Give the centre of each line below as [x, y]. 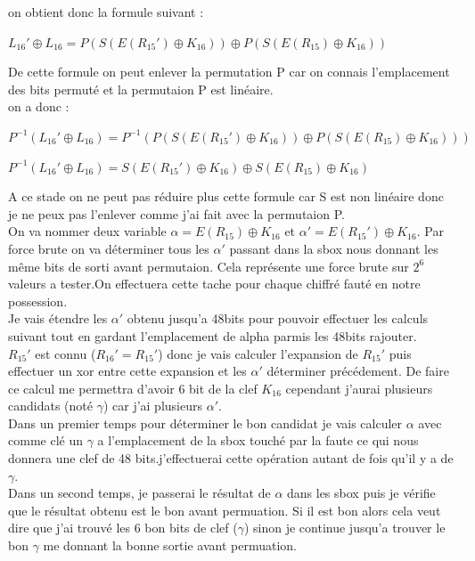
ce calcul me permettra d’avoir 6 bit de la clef [133, 388]
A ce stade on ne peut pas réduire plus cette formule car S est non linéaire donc [226, 196]
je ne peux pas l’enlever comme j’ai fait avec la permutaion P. [176, 213]
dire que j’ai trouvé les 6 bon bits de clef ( [123, 528]
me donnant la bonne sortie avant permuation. [170, 545]
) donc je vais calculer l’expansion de [258, 353]
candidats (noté [50, 406]
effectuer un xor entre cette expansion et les [127, 371]
